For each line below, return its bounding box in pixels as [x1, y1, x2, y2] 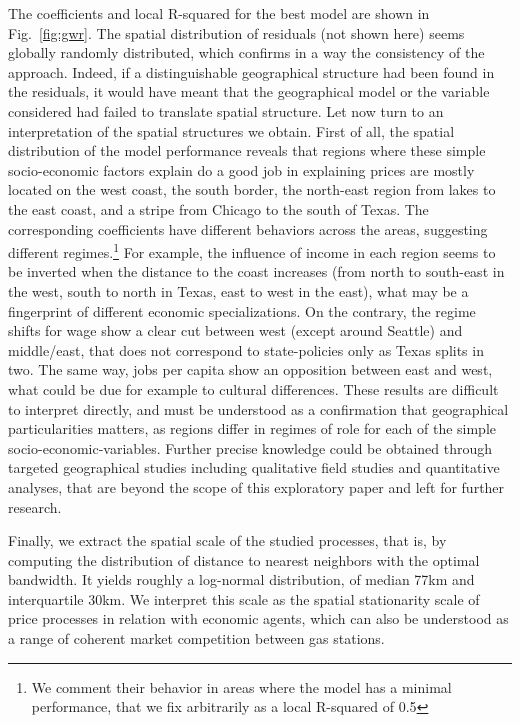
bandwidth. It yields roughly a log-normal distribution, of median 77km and [8, 569, 475, 590]
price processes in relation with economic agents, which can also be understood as [8, 608, 509, 629]
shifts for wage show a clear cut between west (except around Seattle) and [8, 320, 463, 341]
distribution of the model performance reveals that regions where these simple [8, 140, 486, 161]
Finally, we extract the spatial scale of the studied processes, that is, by [8, 530, 447, 551]
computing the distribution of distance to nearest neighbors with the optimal [8, 549, 480, 570]
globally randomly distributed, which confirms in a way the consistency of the [8, 42, 485, 63]
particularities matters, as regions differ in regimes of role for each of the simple [8, 418, 497, 439]
